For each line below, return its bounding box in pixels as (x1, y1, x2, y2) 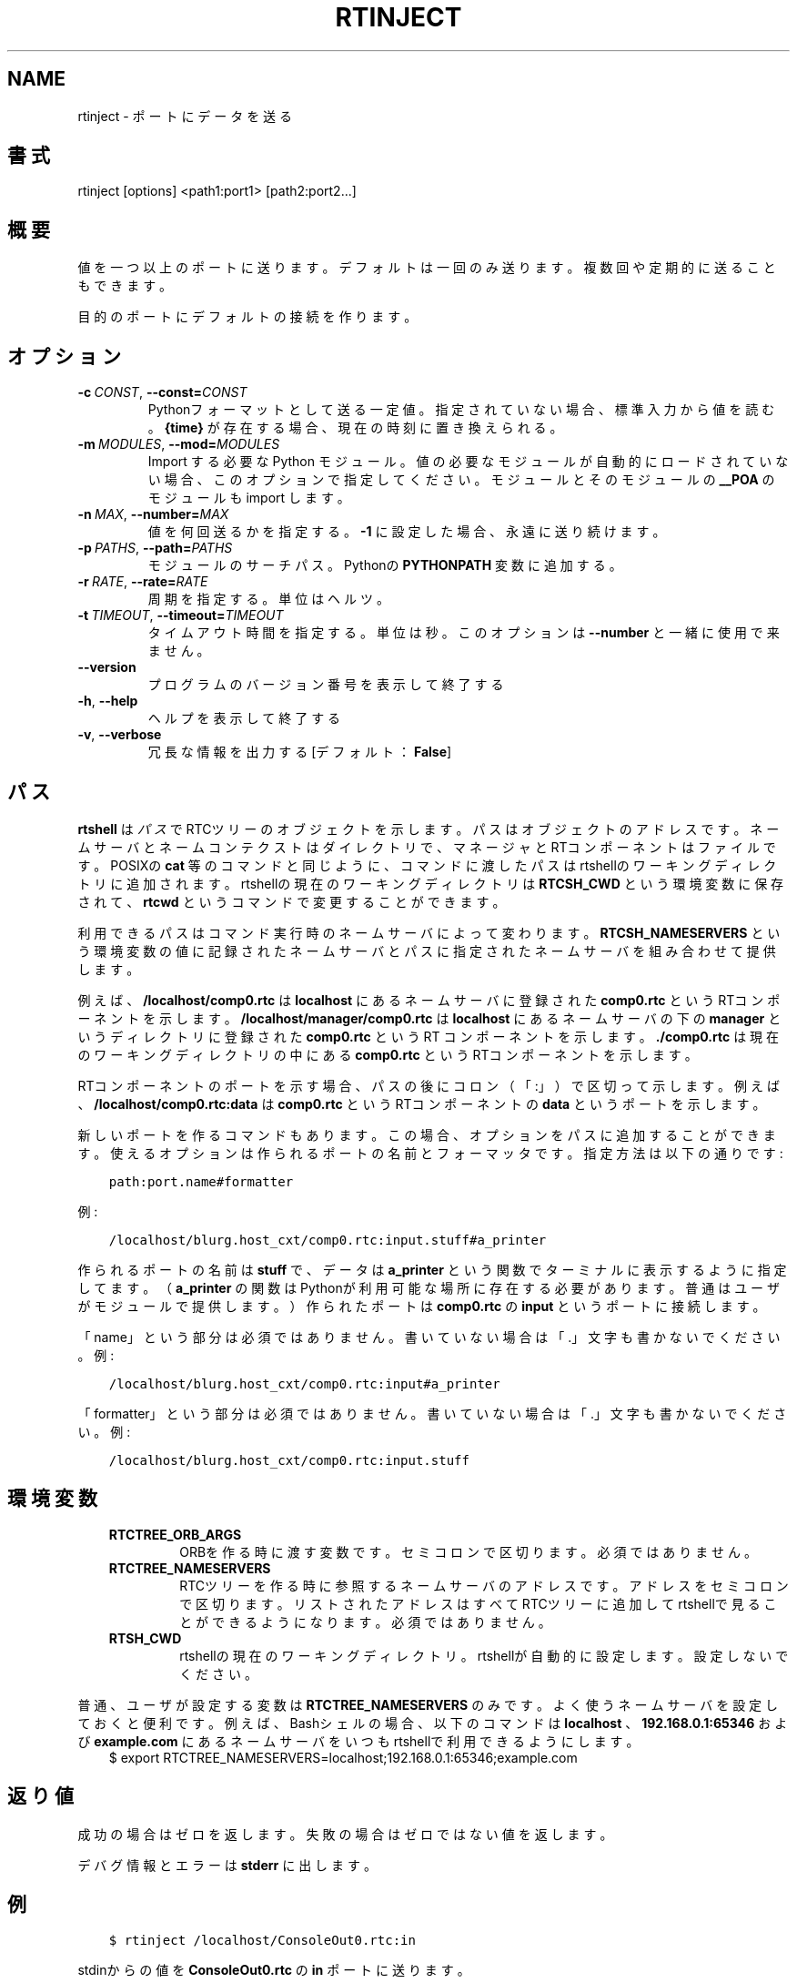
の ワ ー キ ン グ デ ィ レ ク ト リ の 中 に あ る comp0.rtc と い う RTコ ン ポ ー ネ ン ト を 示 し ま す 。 (77, 1046, 698, 1063)
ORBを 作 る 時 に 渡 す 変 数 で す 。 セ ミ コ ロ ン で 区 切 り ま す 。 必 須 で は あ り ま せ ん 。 (179, 1543, 757, 1560)
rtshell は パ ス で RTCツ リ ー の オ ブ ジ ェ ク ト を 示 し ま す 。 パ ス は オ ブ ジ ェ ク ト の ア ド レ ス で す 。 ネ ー (77, 820, 780, 837)
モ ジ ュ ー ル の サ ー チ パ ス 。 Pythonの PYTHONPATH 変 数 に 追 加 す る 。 (147, 557, 622, 574)
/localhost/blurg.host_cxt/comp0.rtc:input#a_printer (108, 1376, 500, 1391)
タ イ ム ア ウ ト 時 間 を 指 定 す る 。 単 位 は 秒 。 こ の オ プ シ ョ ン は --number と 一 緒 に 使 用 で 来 (147, 625, 780, 641)
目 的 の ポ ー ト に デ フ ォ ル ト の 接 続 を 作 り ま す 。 (77, 309, 418, 325)
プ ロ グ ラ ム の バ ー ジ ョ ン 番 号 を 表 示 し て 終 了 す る (147, 676, 504, 693)
